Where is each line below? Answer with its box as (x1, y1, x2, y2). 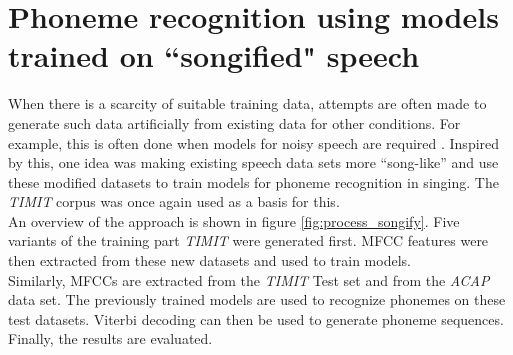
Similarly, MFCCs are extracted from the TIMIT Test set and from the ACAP (8, 269, 490, 290)
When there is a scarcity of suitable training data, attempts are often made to (8, 93, 487, 114)
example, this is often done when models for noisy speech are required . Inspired (8, 132, 500, 153)
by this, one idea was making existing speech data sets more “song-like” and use (8, 152, 499, 173)
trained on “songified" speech (8, 35, 420, 76)
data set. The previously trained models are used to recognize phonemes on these (8, 289, 506, 310)
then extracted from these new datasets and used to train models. (8, 250, 411, 271)
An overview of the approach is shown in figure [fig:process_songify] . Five (8, 210, 460, 231)
